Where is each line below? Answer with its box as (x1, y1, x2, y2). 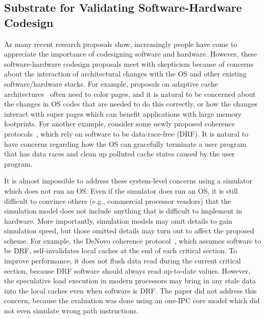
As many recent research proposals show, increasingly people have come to (4, 38, 237, 49)
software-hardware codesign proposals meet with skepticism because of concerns (4, 58, 254, 69)
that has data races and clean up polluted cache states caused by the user (4, 148, 235, 159)
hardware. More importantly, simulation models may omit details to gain (4, 215, 232, 226)
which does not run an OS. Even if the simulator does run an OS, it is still (4, 185, 238, 196)
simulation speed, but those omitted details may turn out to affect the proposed (4, 225, 254, 236)
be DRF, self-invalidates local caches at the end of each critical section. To (4, 245, 237, 256)
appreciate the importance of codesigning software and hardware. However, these (4, 48, 257, 59)
